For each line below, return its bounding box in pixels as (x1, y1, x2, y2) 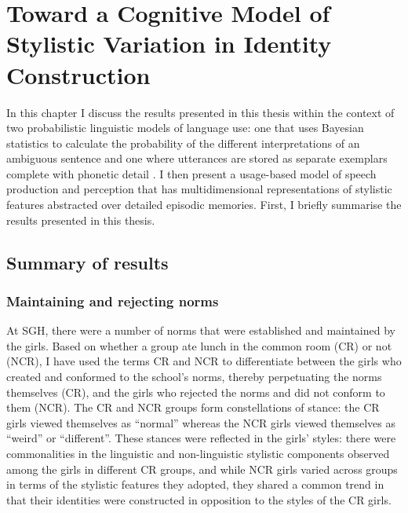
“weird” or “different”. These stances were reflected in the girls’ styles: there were (6, 430, 396, 446)
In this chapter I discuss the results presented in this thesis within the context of (6, 104, 395, 120)
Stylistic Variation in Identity (6, 27, 332, 60)
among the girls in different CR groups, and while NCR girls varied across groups (6, 460, 398, 477)
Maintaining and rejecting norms (6, 291, 219, 310)
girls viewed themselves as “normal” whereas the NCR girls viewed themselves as (6, 414, 395, 431)
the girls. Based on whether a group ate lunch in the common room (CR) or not (6, 337, 392, 354)
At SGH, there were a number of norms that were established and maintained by (6, 322, 395, 339)
